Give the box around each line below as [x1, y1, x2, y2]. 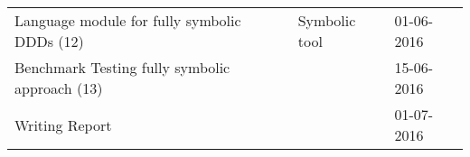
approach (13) [14, 78, 103, 98]
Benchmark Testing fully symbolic [14, 57, 230, 78]
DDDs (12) [14, 31, 84, 51]
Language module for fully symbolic [14, 10, 241, 31]
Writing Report [14, 114, 112, 135]
